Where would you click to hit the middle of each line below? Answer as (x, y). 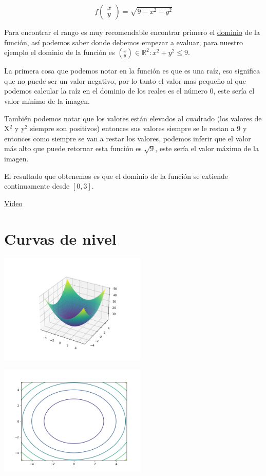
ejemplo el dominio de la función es (60, 52)
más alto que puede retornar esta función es (73, 148)
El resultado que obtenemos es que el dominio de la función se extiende (116, 176)
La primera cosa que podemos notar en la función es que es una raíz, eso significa (132, 71)
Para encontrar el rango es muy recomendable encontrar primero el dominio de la (132, 32)
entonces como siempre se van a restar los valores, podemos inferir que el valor (128, 138)
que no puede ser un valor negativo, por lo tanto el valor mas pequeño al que (125, 80)
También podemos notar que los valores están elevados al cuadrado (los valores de (133, 118)
